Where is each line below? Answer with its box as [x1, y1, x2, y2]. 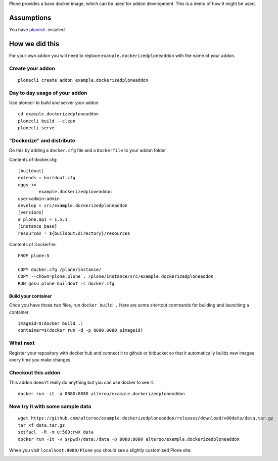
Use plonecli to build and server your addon [9, 100, 99, 105]
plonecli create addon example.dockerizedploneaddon [18, 77, 148, 83]
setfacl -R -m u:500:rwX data [18, 429, 94, 435]
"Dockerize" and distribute [9, 137, 75, 144]
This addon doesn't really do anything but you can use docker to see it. [9, 379, 154, 386]
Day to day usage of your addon [9, 89, 88, 96]
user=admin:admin [18, 196, 60, 202]
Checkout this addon [9, 369, 60, 376]
